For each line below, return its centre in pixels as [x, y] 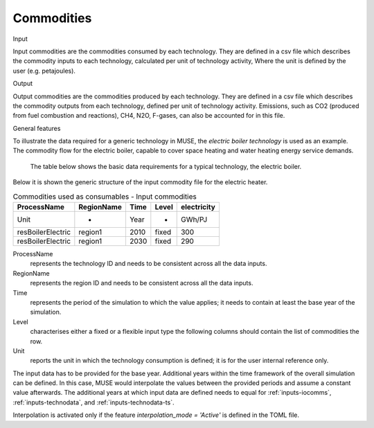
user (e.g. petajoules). [44, 71]
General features [37, 128]
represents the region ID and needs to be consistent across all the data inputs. [142, 283]
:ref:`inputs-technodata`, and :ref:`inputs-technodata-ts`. [93, 402]
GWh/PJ [194, 220]
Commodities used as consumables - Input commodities [105, 196]
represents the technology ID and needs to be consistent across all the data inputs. [149, 264]
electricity [198, 207]
